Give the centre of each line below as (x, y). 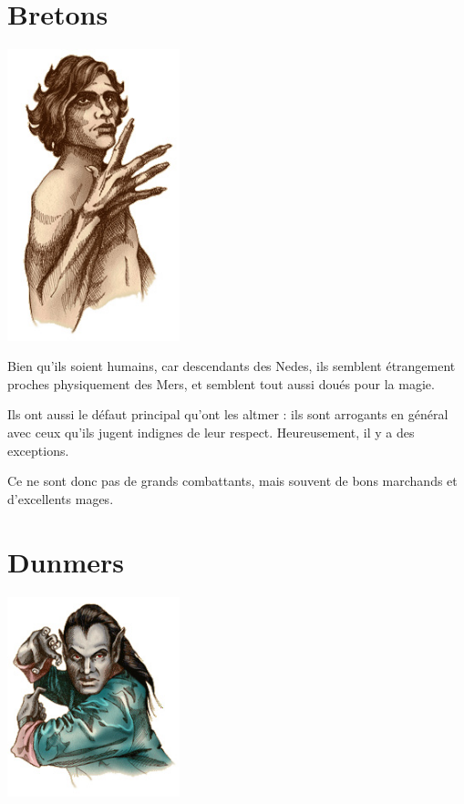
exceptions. (38, 450)
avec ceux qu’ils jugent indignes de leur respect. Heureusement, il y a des (211, 433)
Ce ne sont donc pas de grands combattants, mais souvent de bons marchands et (232, 481)
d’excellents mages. (61, 498)
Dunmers (66, 561)
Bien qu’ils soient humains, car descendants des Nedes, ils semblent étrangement (232, 366)
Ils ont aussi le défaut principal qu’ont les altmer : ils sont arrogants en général (228, 414)
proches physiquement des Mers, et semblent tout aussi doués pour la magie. (221, 383)
